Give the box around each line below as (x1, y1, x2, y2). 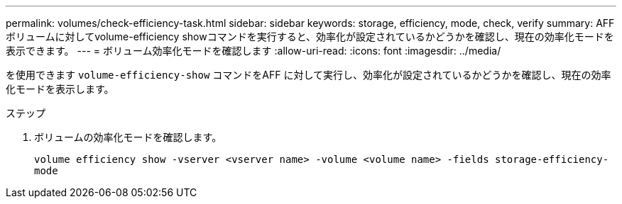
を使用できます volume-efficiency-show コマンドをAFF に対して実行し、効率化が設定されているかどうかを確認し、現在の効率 (6, 69, 611, 81)
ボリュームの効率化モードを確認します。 (34, 131, 222, 143)
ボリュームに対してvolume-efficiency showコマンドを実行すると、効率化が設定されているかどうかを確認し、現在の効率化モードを (6, 30, 614, 42)
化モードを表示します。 (6, 83, 114, 95)
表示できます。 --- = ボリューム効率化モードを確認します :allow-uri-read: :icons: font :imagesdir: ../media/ (6, 45, 501, 57)
